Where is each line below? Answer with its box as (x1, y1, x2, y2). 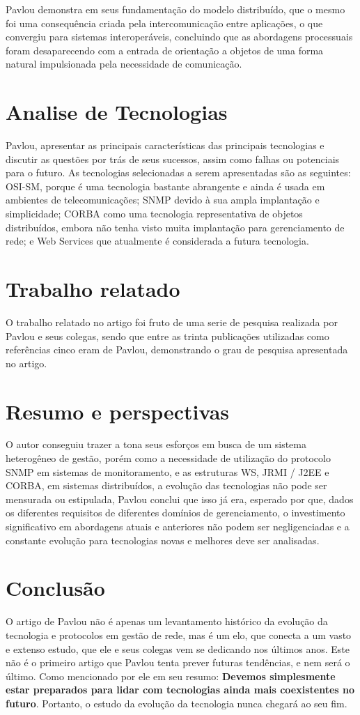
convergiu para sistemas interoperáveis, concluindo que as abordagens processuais (6, 29, 353, 44)
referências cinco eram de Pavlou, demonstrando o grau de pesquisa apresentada (6, 342, 348, 357)
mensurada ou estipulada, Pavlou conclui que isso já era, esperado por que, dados (6, 491, 354, 506)
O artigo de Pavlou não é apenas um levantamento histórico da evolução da (6, 614, 328, 629)
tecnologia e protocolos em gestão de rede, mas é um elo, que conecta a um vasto (6, 627, 352, 642)
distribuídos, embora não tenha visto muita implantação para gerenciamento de (6, 220, 345, 234)
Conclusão (6, 574, 105, 602)
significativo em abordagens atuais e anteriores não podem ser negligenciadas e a (6, 519, 350, 534)
